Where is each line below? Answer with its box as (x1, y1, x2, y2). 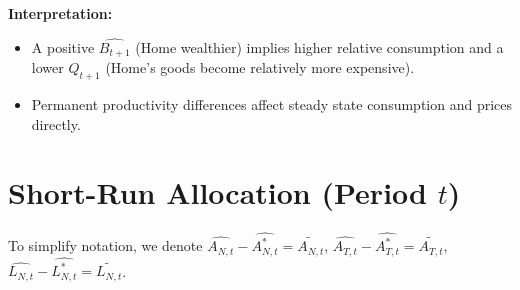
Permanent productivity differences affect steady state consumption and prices (31, 94, 513, 115)
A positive (31, 36, 95, 57)
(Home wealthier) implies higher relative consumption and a (135, 36, 504, 57)
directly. (31, 113, 81, 134)
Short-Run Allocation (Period (8, 172, 427, 213)
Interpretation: (8, 3, 113, 23)
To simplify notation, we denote (8, 235, 203, 256)
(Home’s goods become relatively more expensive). (105, 57, 415, 78)
